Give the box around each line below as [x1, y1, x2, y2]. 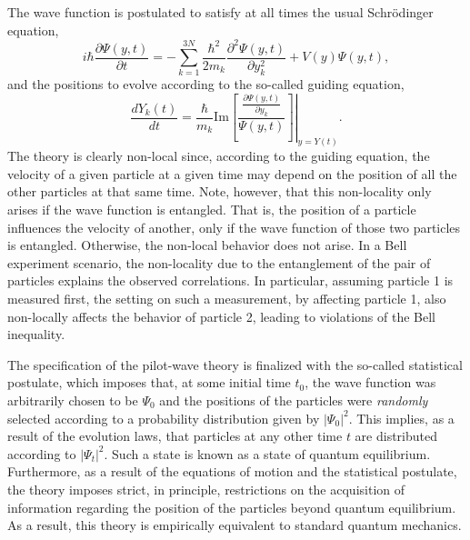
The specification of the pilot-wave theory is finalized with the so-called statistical [7, 355, 463, 374]
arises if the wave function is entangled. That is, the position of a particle [7, 200, 416, 219]
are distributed [355, 426, 438, 445]
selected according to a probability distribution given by [7, 408, 320, 427]
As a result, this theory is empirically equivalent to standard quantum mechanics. [7, 515, 462, 535]
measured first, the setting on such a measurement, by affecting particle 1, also [7, 289, 446, 308]
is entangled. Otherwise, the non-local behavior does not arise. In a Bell [7, 235, 407, 255]
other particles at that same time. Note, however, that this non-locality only [7, 182, 432, 201]
